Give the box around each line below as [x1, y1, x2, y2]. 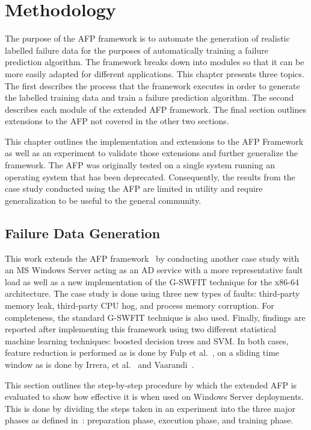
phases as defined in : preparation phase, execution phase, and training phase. [5, 414, 294, 426]
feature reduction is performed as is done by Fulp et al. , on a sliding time [5, 346, 280, 359]
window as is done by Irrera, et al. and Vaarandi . [5, 358, 194, 370]
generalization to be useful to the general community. [5, 194, 202, 206]
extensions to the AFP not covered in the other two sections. [5, 115, 229, 127]
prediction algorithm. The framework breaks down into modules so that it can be [5, 55, 304, 68]
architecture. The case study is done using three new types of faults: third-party [5, 287, 300, 300]
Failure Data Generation [5, 223, 161, 242]
